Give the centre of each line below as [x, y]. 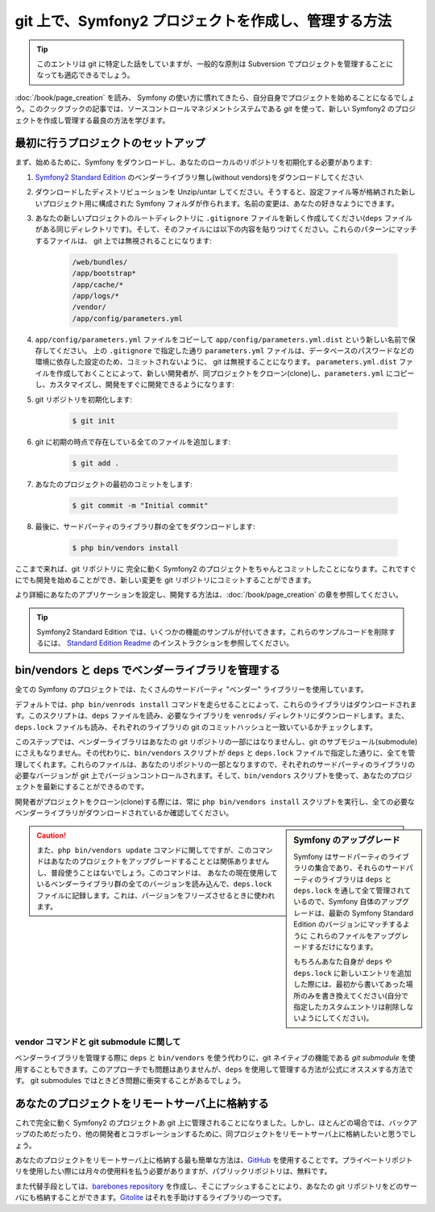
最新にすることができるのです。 [96, 787]
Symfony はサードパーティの [341, 856]
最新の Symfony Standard [371, 913]
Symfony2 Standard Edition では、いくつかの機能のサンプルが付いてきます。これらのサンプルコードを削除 [213, 632]
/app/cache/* [98, 285]
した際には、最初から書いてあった [350, 985]
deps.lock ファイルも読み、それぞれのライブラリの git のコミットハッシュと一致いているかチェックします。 [196, 727]
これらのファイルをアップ [352, 935]
